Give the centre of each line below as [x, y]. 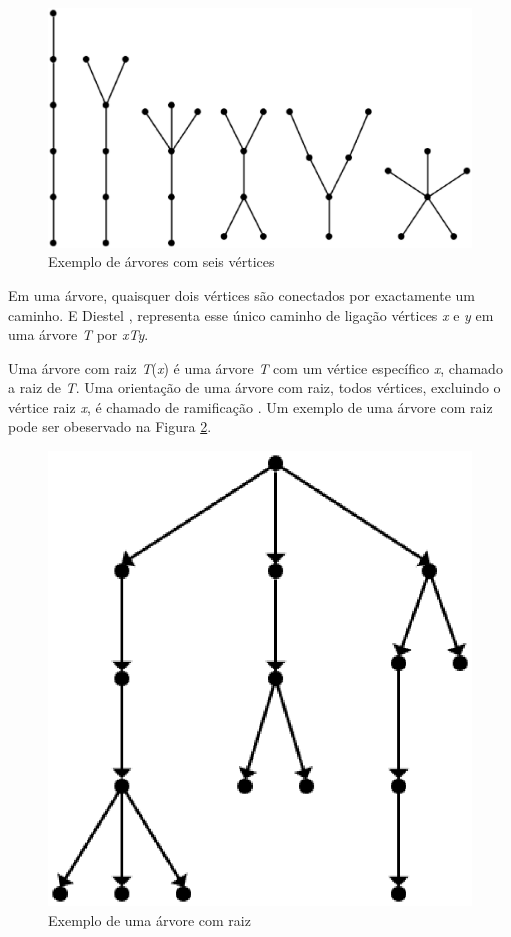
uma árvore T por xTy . [78, 334]
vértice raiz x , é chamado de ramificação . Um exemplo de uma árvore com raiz [250, 406]
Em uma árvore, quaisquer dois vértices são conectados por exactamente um [241, 294]
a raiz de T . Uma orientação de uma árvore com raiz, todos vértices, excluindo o [254, 387]
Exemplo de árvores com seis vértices [161, 261]
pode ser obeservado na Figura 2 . [110, 426]
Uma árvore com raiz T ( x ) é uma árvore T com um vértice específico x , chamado [255, 367]
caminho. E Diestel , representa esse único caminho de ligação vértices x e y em [251, 314]
